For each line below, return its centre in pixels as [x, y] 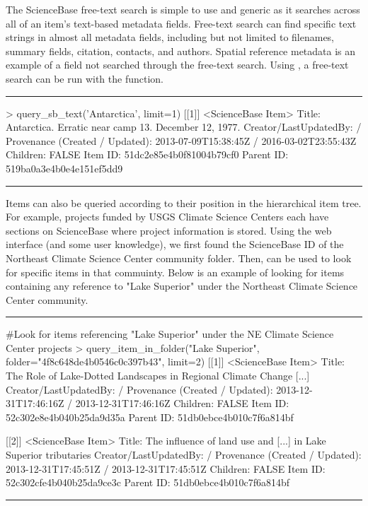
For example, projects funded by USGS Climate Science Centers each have [167, 217]
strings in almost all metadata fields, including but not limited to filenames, [170, 37]
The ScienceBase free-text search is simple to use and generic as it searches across [183, 9]
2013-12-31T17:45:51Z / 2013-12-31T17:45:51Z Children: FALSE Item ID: [166, 468]
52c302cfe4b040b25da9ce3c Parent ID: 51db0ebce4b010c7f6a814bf [148, 482]
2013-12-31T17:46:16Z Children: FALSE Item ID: [182, 403]
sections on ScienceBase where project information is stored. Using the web [169, 230]
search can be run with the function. [85, 78]
